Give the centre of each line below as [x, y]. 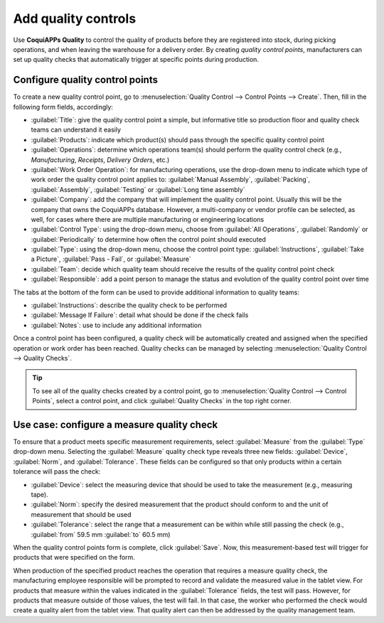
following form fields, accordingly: [63, 107]
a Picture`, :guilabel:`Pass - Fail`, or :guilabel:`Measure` [111, 259]
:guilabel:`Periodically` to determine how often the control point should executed [149, 239]
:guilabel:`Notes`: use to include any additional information [116, 325]
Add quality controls [75, 18]
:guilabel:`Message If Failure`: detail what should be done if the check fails [140, 315]
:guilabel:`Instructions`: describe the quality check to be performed [129, 305]
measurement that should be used [81, 514]
